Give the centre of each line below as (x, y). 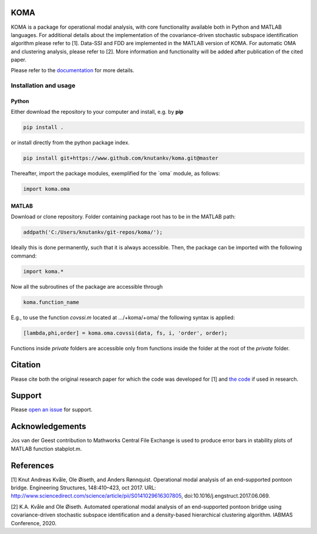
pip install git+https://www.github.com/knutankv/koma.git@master (121, 158)
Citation (26, 365)
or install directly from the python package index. (70, 143)
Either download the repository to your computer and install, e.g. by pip (97, 112)
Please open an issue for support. (52, 410)
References (32, 466)
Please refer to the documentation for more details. (72, 70)
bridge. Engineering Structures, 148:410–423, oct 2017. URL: (84, 488)
